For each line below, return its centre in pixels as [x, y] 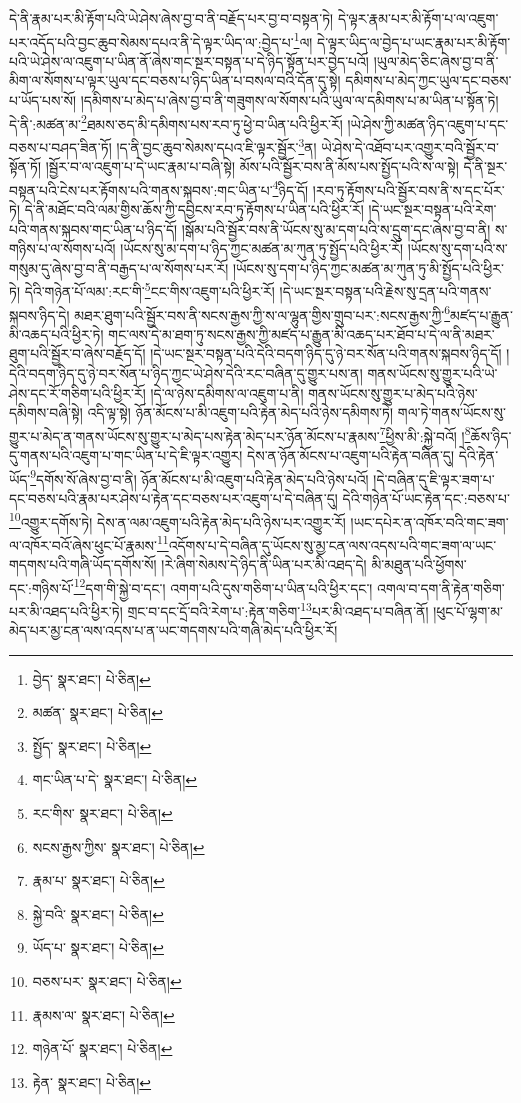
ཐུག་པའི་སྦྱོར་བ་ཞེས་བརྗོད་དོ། [77, 353]
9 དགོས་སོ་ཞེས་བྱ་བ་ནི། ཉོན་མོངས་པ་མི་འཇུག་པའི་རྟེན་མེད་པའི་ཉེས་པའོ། [199, 477]
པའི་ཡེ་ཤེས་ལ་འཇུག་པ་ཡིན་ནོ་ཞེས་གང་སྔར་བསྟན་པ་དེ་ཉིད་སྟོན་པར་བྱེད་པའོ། [189, 60]
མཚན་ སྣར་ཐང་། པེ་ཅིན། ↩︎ [97, 712]
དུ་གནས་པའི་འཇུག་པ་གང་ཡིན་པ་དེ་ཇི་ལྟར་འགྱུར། [126, 455]
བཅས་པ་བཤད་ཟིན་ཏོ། [60, 146]
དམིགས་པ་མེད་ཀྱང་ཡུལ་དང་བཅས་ [428, 80]
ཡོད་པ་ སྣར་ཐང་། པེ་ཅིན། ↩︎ [98, 947]
